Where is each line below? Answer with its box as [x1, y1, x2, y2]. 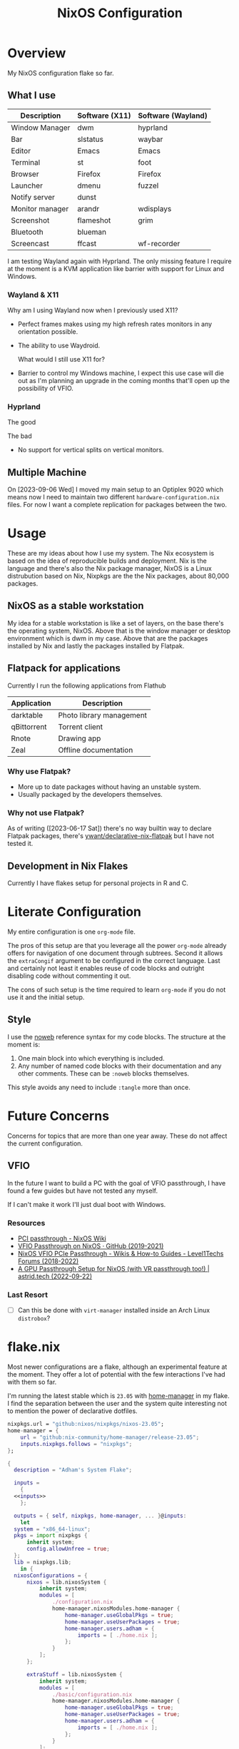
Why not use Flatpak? [7, 807, 84, 817]
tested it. [7, 840, 34, 848]
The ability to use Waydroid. [17, 341, 101, 350]
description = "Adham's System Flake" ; [14, 1467, 133, 1474]
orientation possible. [17, 327, 78, 336]
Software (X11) [77, 111, 131, 121]
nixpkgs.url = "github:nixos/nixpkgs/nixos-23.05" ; [7, 1421, 164, 1428]
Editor [11, 146, 31, 155]
